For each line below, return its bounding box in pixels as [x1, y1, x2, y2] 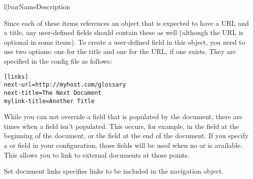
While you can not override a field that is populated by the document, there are [4, 111, 242, 122]
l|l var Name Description [4, 1, 71, 11]
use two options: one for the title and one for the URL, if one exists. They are [4, 46, 236, 56]
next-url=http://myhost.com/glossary [4, 81, 126, 89]
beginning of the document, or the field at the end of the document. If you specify [4, 130, 249, 141]
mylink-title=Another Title [4, 97, 95, 105]
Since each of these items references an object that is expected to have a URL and [4, 18, 249, 28]
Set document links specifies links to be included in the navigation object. [4, 166, 224, 176]
